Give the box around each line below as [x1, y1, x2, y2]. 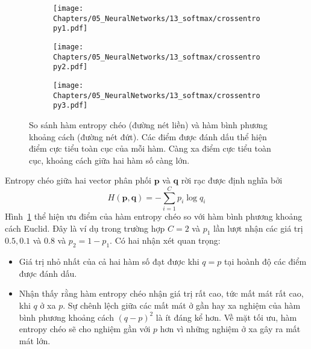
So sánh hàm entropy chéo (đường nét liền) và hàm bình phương [29, 118, 268, 131]
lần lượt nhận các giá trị [213, 221, 303, 234]
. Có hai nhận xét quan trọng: [110, 234, 221, 247]
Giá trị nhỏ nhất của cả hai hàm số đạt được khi [19, 255, 199, 268]
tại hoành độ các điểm [224, 255, 307, 268]
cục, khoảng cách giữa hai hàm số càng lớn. [29, 153, 190, 166]
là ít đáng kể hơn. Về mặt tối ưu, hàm [155, 310, 297, 323]
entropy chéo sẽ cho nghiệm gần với [19, 323, 151, 335]
